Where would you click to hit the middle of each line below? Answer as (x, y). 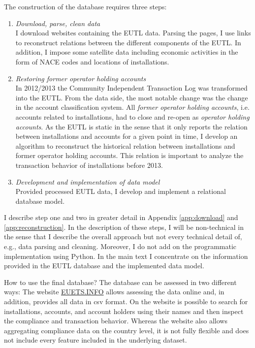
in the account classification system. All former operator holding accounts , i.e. (132, 107)
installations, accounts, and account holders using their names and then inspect (124, 311)
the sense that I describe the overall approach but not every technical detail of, (123, 237)
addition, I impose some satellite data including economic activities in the (127, 52)
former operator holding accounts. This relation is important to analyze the (129, 155)
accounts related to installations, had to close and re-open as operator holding (132, 116)
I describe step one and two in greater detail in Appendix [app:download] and (121, 217)
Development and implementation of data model (88, 181)
